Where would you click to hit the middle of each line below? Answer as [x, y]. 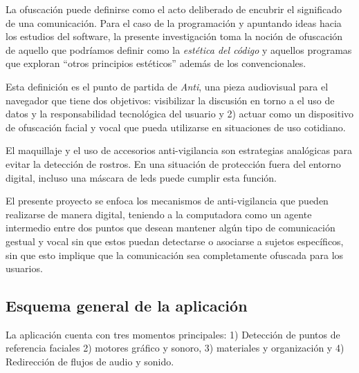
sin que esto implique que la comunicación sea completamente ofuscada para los [175, 255]
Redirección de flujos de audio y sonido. [90, 362]
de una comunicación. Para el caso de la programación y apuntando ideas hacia [174, 22]
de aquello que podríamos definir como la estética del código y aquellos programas [179, 49]
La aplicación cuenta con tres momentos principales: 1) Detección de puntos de [173, 334]
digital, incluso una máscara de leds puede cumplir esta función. [141, 177]
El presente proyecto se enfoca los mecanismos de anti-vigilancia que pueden [167, 201]
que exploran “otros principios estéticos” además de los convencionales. [156, 63]
